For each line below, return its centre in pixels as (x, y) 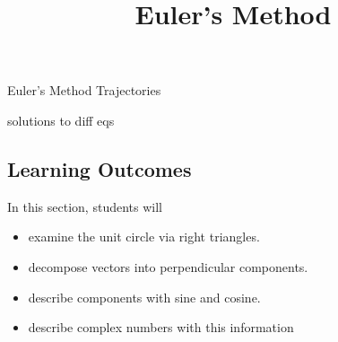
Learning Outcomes (100, 168)
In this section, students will (85, 206)
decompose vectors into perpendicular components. (168, 266)
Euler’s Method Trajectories (84, 90)
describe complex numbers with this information (161, 327)
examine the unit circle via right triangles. (144, 237)
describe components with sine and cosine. (144, 297)
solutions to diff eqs (61, 120)
